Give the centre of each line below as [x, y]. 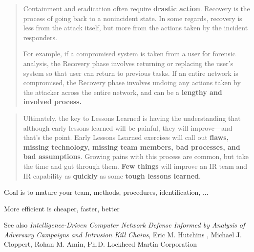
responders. [40, 37]
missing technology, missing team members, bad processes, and [132, 147]
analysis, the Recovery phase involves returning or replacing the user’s [128, 63]
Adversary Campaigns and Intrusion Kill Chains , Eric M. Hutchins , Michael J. [123, 234]
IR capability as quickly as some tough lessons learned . [112, 175]
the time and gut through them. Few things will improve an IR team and [135, 166]
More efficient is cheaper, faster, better [62, 208]
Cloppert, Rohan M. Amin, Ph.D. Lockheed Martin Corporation [100, 244]
